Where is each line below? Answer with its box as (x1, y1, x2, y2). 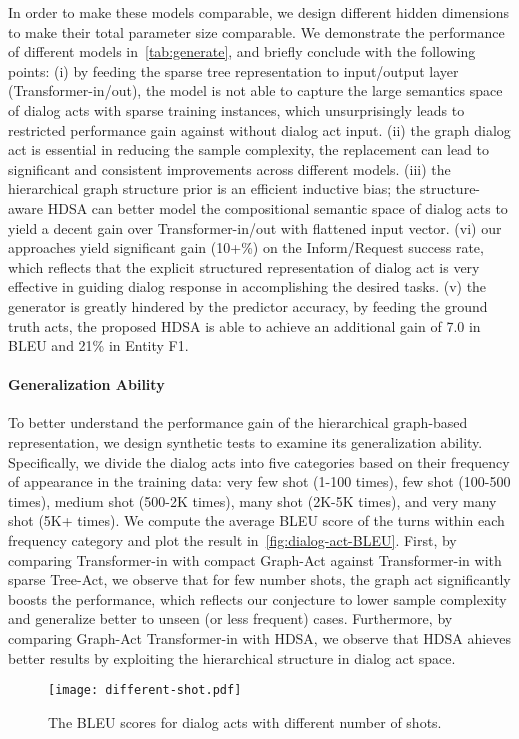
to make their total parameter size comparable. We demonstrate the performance (8, 21, 505, 42)
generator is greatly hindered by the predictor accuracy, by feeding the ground (8, 295, 488, 316)
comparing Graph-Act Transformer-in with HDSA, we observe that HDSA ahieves (8, 628, 512, 649)
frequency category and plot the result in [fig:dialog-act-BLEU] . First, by (8, 530, 457, 551)
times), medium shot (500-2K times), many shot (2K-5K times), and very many (8, 490, 497, 511)
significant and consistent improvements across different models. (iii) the (8, 158, 451, 179)
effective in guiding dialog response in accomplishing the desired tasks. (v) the (8, 276, 487, 297)
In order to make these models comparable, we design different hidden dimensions (8, 2, 510, 22)
